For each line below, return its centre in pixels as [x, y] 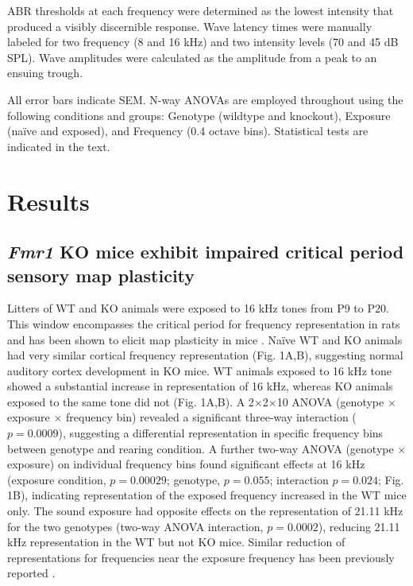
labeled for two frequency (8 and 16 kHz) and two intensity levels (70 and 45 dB [203, 42]
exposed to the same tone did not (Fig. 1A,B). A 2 [131, 401]
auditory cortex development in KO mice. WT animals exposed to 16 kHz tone [199, 370]
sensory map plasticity [101, 275]
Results [48, 201]
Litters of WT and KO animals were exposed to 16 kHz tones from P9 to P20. [198, 308]
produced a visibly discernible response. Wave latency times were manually [190, 26]
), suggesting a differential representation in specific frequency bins [221, 433]
